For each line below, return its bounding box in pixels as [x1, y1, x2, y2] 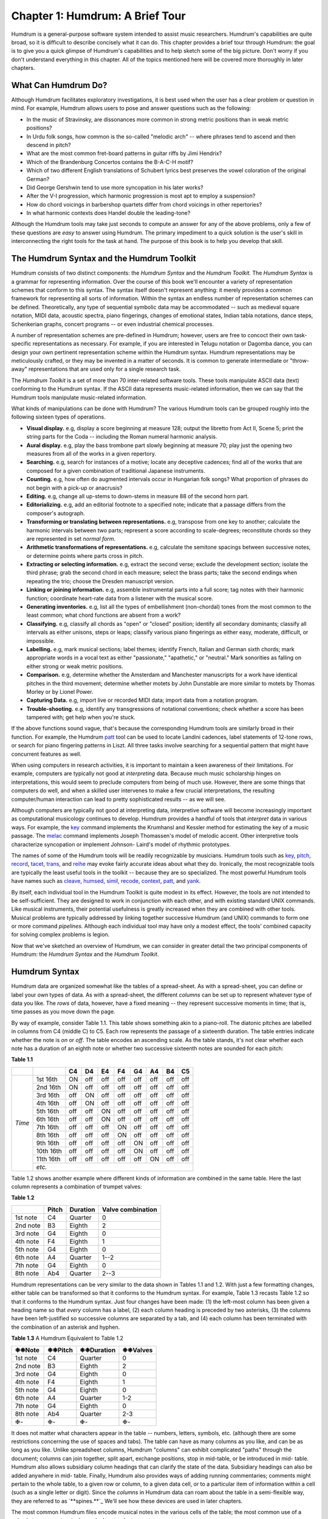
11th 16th [36, 1154, 61, 1163]
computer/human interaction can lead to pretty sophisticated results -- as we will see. [11, 795, 226, 803]
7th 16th [36, 1123, 60, 1131]
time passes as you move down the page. [11, 1008, 115, 1015]
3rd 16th [36, 1091, 60, 1099]
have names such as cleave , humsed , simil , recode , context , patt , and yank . [11, 877, 201, 885]
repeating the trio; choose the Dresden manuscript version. [26, 577, 175, 585]
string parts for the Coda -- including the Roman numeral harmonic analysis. [26, 433, 217, 441]
